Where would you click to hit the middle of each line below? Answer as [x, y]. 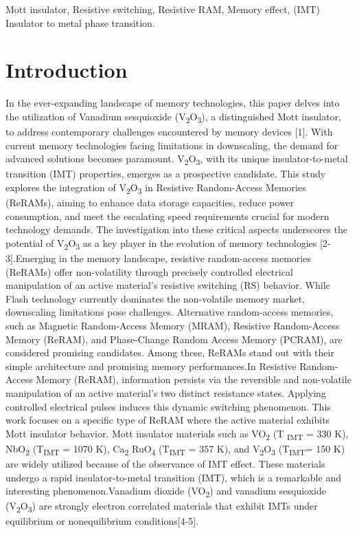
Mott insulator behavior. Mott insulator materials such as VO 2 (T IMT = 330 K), [177, 434]
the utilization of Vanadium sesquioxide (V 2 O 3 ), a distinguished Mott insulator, [173, 117]
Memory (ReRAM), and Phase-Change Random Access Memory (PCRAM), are [174, 339]
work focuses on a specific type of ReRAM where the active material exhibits [168, 420]
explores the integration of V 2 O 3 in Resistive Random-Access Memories [156, 188]
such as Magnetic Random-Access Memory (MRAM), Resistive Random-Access [173, 325]
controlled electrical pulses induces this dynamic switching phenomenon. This [168, 406]
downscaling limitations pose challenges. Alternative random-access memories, [170, 312]
